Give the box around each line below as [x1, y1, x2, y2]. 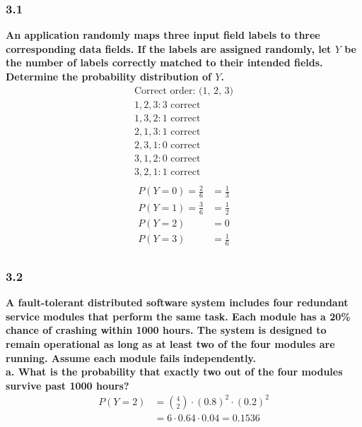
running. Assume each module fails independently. [6, 350, 256, 365]
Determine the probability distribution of [6, 69, 211, 83]
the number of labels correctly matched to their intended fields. [6, 55, 323, 70]
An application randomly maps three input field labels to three [6, 28, 320, 42]
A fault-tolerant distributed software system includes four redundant [6, 295, 349, 310]
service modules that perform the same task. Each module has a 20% [6, 308, 351, 323]
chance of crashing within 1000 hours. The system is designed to [6, 323, 327, 337]
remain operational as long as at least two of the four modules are [6, 337, 335, 351]
